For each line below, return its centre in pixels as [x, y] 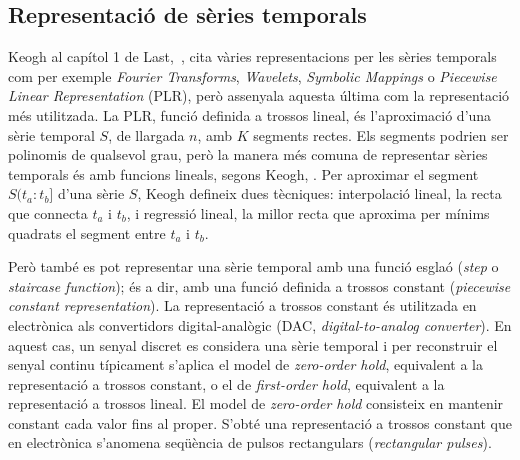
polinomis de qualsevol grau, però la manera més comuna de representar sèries [248, 154]
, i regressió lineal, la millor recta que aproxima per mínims [308, 212]
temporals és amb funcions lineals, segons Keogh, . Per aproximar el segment [243, 173]
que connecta [48, 212]
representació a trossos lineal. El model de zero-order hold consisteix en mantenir [256, 403]
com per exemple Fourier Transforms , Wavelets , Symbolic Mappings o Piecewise [252, 75]
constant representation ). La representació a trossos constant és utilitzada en [242, 305]
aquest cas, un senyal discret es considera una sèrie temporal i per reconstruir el [253, 344]
